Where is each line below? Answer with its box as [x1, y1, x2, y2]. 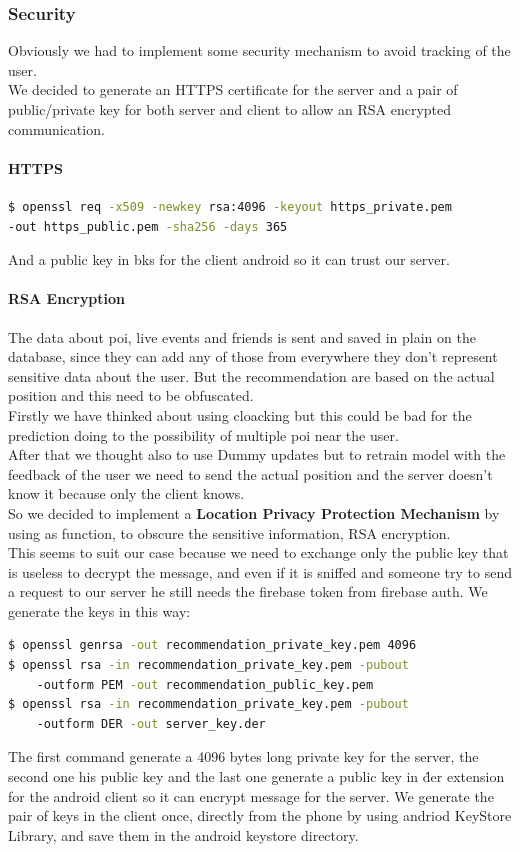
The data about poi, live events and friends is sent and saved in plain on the [8, 326, 476, 347]
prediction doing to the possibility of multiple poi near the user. [8, 424, 399, 445]
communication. [8, 118, 105, 139]
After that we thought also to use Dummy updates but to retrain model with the [8, 444, 506, 465]
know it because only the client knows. [8, 483, 245, 504]
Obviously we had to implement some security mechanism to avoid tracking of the [8, 40, 511, 61]
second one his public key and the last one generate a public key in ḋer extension [8, 766, 505, 787]
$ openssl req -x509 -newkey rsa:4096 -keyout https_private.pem [8, 199, 452, 214]
